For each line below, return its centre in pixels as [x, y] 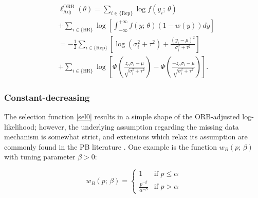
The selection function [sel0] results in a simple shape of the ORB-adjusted [122, 116]
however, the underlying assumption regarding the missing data [139, 126]
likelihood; [21, 126]
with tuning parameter [40, 157]
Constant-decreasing [47, 97]
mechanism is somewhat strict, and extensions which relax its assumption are [126, 137]
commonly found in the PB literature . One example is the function [110, 146]
